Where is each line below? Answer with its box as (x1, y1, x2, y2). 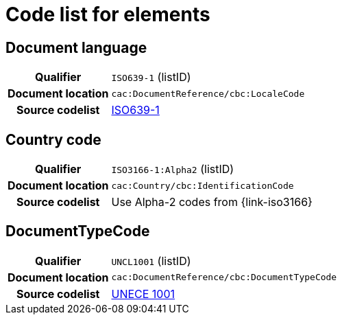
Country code (5, 130, 101, 148)
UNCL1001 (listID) (111, 253, 191, 268)
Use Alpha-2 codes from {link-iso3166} (111, 195, 313, 209)
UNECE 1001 (111, 286, 175, 301)
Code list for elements (5, 3, 210, 26)
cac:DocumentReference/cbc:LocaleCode (111, 88, 305, 99)
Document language (5, 38, 147, 56)
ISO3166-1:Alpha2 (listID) (111, 162, 234, 176)
